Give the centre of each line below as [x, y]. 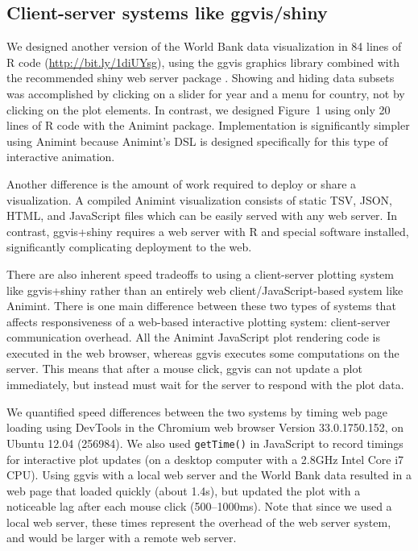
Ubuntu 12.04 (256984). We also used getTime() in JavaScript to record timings [205, 443]
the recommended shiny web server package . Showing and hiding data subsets [201, 78]
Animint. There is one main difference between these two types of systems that [201, 306]
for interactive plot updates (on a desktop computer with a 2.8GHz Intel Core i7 [205, 459]
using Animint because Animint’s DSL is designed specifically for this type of [197, 141]
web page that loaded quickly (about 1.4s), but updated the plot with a [184, 490]
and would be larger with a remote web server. [122, 538]
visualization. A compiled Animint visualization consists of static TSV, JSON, [200, 199]
